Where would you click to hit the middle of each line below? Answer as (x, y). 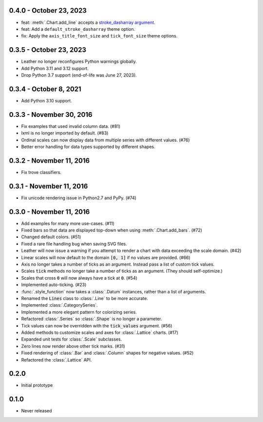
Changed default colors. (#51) (51, 237)
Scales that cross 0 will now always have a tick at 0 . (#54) (79, 278)
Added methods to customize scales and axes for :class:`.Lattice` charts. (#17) (100, 332)
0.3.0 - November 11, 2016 (49, 212)
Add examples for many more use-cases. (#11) (68, 223)
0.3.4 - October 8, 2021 (45, 89)
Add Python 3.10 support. (47, 100)
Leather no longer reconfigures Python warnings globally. (79, 61)
